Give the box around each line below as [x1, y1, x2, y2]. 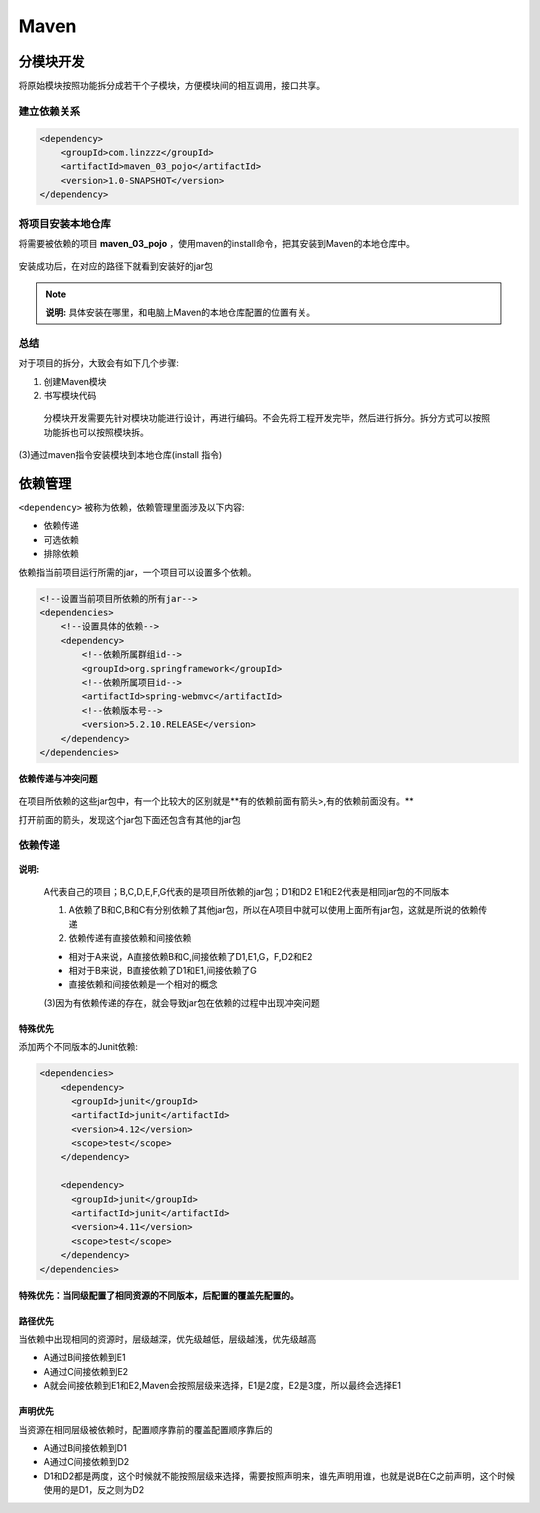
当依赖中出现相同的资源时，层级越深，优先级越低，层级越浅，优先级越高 [18, 1333, 317, 1345]
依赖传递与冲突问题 [18, 772, 98, 784]
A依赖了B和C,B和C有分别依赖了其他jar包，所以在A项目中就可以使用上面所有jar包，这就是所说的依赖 [68, 904, 479, 916]
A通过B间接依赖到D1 [43, 1441, 127, 1454]
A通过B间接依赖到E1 [43, 1351, 126, 1364]
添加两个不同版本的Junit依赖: [18, 1041, 139, 1053]
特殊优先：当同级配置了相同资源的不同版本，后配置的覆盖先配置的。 [18, 1289, 299, 1301]
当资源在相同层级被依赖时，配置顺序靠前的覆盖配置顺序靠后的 [18, 1423, 273, 1435]
